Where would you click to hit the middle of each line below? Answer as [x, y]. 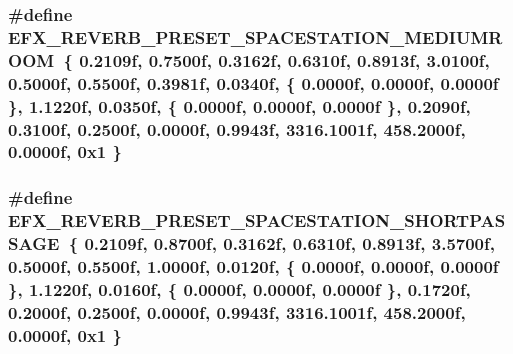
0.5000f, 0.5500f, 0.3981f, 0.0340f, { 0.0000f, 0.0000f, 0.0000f [253, 82]
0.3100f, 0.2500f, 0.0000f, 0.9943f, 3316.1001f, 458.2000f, [237, 128]
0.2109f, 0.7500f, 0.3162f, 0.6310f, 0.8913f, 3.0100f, [284, 59]
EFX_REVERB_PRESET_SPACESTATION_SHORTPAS [257, 220]
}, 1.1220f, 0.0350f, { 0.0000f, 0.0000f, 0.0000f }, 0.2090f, [239, 105]
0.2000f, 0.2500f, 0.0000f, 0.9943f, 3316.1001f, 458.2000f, [237, 311]
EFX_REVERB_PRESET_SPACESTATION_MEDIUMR [255, 36]
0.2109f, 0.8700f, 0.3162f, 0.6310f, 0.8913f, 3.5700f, [289, 243]
